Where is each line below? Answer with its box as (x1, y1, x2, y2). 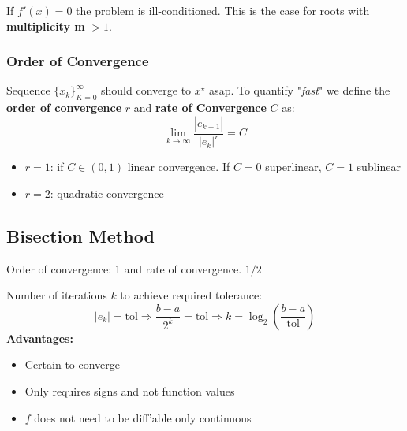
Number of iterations (6, 287, 107, 303)
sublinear (357, 158, 401, 175)
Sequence (6, 82, 50, 98)
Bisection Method (6, 223, 155, 247)
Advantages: (6, 329, 73, 346)
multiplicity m (6, 17, 85, 34)
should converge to (101, 82, 192, 98)
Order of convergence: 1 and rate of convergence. (6, 260, 242, 277)
